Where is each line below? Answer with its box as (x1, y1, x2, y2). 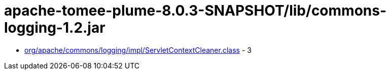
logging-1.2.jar (4, 19, 105, 36)
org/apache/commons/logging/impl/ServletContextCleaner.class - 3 (24, 45, 252, 54)
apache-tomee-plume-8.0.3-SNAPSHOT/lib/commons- (4, 2, 387, 19)
